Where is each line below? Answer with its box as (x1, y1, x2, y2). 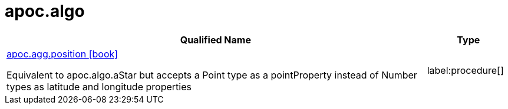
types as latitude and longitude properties (6, 80, 192, 93)
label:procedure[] (427, 64, 504, 76)
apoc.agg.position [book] (6, 47, 118, 60)
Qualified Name (180, 33, 251, 46)
